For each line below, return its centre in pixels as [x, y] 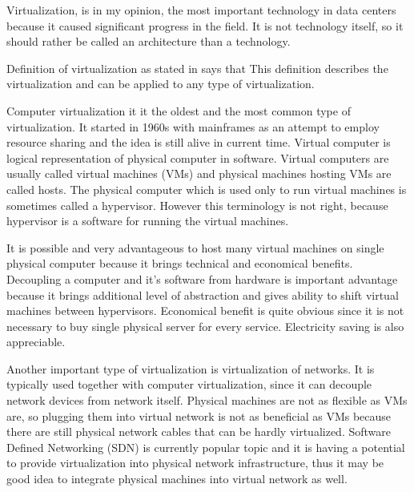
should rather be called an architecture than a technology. [149, 41]
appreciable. [36, 342]
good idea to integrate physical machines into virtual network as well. [177, 479]
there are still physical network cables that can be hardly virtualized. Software [199, 432]
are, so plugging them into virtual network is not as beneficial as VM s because [199, 415]
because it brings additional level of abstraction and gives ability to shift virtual [203, 294]
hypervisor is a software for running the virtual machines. [148, 221]
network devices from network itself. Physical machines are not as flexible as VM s [207, 400]
